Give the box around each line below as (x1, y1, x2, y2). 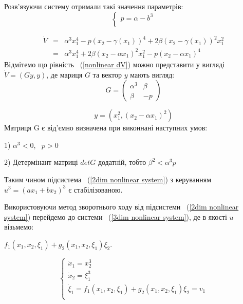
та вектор (92, 69, 122, 80)
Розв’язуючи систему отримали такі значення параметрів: (4, 1, 183, 11)
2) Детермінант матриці (4, 157, 78, 167)
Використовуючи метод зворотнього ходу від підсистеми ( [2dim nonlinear (4, 201, 239, 212)
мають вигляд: (130, 69, 175, 80)
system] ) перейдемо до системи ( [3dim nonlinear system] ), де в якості (4, 211, 227, 222)
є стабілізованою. (68, 184, 123, 195)
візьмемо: (4, 221, 34, 232)
